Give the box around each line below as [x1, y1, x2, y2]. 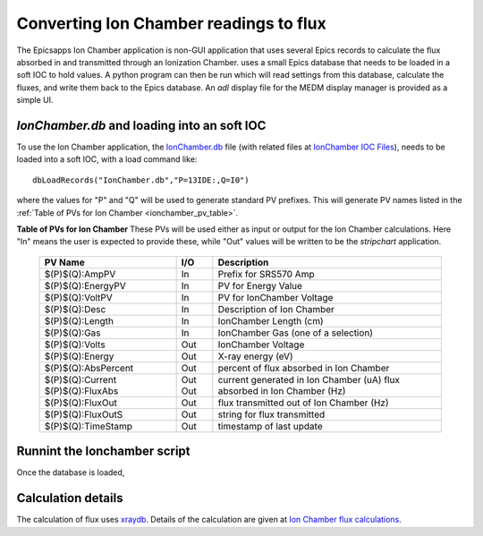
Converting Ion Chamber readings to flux [16, 13, 326, 33]
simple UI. [16, 95, 54, 106]
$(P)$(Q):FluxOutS [44, 408, 123, 421]
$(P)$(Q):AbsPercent [44, 362, 134, 374]
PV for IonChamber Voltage [217, 291, 334, 303]
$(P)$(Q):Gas [44, 327, 102, 339]
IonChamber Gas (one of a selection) [217, 327, 374, 339]
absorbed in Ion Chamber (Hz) [217, 385, 346, 397]
